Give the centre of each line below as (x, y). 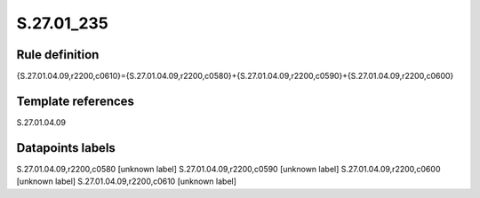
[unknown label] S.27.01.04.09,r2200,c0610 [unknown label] (127, 181)
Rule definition (58, 55)
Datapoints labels (66, 148)
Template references (76, 101)
